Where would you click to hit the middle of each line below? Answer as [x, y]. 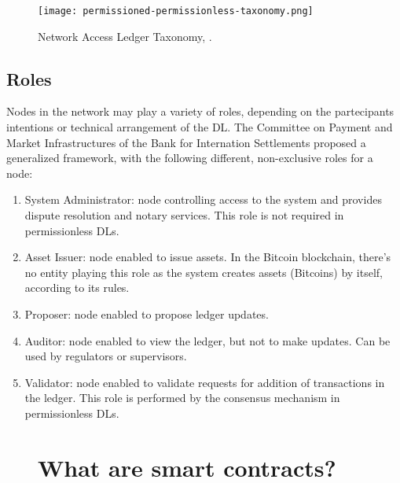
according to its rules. [77, 288]
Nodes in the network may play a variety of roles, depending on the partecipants [200, 111]
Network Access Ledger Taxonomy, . [125, 36]
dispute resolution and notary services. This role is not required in [184, 215]
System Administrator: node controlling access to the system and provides [203, 199]
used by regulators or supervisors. [106, 356]
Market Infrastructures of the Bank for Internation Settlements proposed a [186, 142]
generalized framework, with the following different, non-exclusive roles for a [190, 158]
